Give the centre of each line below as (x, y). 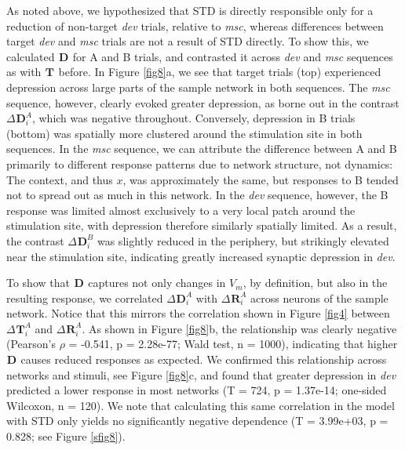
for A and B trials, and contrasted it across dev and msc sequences (233, 56)
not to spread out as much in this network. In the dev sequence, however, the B (197, 195)
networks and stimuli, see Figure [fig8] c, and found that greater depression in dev (201, 374)
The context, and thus (60, 179)
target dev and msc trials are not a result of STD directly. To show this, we (188, 41)
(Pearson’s (31, 344)
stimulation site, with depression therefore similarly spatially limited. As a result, (202, 225)
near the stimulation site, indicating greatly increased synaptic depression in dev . (201, 256)
